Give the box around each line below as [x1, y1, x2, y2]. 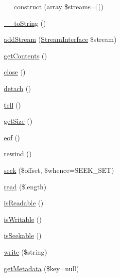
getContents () [4, 50, 47, 60]
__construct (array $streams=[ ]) [4, 1, 103, 11]
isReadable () [4, 198, 44, 208]
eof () [4, 132, 20, 142]
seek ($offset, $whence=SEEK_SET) [4, 165, 114, 175]
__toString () [4, 18, 46, 28]
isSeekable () [4, 230, 42, 240]
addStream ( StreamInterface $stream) [4, 34, 117, 44]
